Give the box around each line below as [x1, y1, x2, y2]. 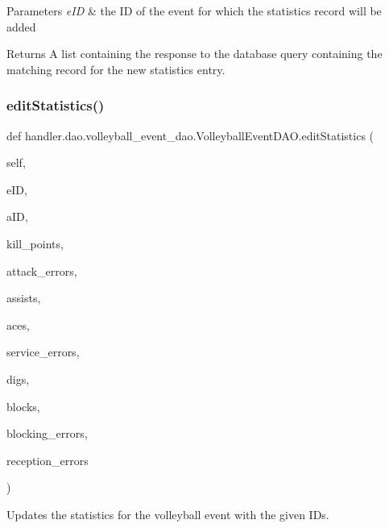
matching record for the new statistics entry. [6, 60, 226, 77]
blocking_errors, [6, 425, 88, 442]
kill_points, [6, 235, 64, 252]
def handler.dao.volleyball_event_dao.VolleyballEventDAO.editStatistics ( [6, 127, 375, 143]
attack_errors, [6, 262, 77, 279]
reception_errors [6, 451, 89, 468]
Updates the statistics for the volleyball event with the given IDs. [6, 505, 329, 522]
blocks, [6, 397, 40, 414]
